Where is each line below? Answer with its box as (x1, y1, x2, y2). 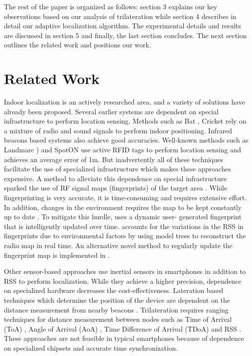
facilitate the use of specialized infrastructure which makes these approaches (4, 164, 231, 174)
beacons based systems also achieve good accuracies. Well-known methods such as (4, 135, 249, 145)
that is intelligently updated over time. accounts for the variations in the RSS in (4, 221, 244, 231)
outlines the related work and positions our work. (4, 40, 151, 50)
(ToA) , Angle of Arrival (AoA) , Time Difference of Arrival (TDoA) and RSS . (4, 323, 241, 334)
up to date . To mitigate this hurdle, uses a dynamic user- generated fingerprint (4, 211, 242, 222)
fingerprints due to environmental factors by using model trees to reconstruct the (4, 230, 246, 241)
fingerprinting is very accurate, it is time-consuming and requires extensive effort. (4, 192, 247, 203)
